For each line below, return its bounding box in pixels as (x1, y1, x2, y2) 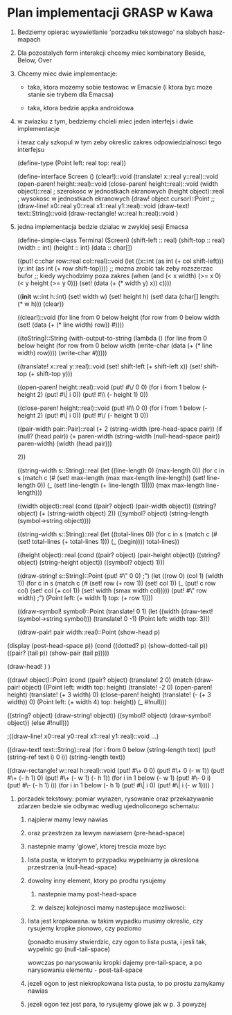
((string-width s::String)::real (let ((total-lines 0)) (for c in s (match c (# (17, 529, 218, 538)
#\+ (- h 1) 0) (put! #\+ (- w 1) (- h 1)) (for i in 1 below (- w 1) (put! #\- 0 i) (7, 774, 211, 782)
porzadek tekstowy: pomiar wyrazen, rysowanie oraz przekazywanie (17, 794, 214, 803)
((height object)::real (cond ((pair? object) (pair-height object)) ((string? (17, 550, 221, 559)
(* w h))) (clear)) (17, 300, 64, 308)
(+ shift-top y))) (28, 369, 73, 377)
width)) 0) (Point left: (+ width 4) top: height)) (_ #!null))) (7, 697, 168, 706)
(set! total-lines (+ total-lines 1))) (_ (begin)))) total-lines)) (17, 537, 180, 545)
